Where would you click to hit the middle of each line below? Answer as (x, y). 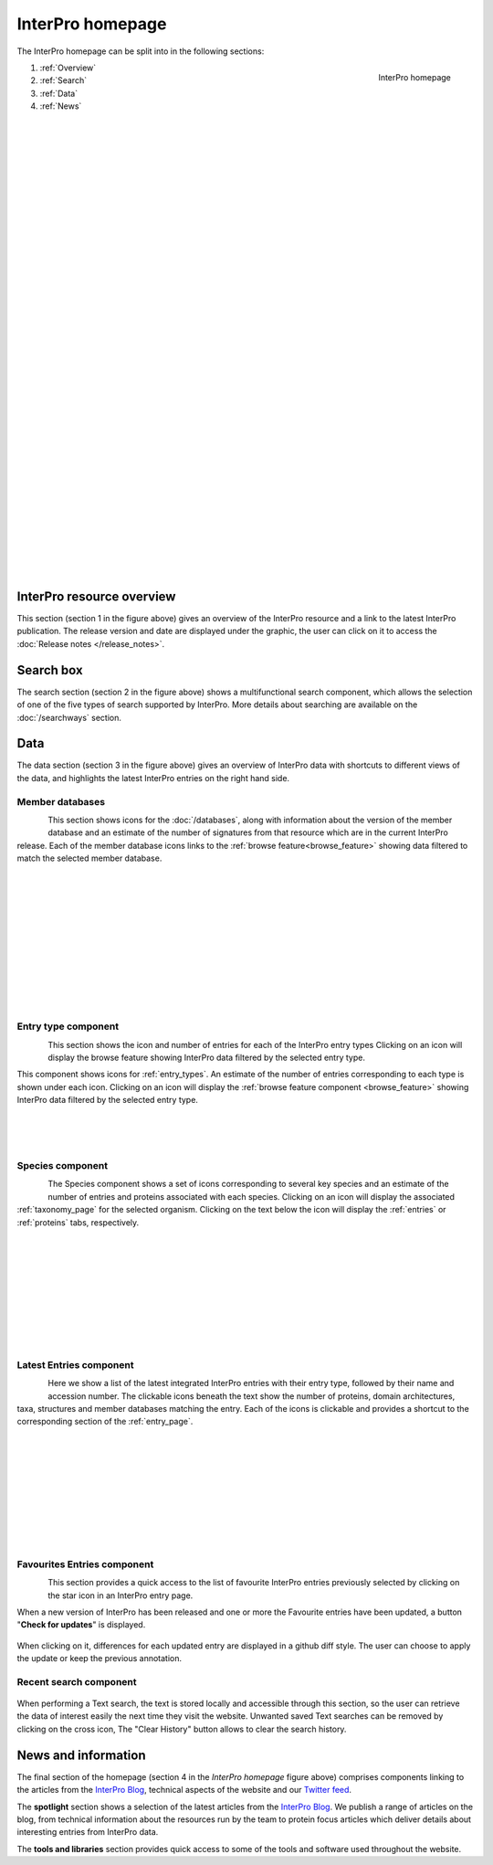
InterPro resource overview (96, 596)
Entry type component (68, 1026)
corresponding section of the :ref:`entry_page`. (105, 1422)
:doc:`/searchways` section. (69, 717)
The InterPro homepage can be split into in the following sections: (141, 51)
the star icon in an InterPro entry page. (121, 1595)
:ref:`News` (61, 106)
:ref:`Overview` (68, 68)
